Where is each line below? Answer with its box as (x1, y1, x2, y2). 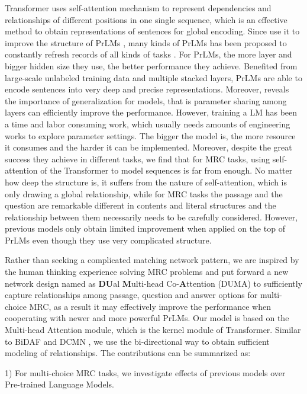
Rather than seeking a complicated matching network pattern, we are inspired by (5, 254, 299, 266)
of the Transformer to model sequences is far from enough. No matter (40, 164, 293, 177)
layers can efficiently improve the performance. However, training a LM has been (5, 106, 298, 118)
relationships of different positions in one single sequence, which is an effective (5, 13, 287, 25)
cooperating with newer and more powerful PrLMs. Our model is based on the (5, 312, 289, 324)
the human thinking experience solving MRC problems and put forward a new (5, 265, 289, 278)
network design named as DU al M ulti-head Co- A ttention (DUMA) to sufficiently (5, 277, 303, 289)
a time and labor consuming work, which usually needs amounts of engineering (5, 117, 290, 130)
